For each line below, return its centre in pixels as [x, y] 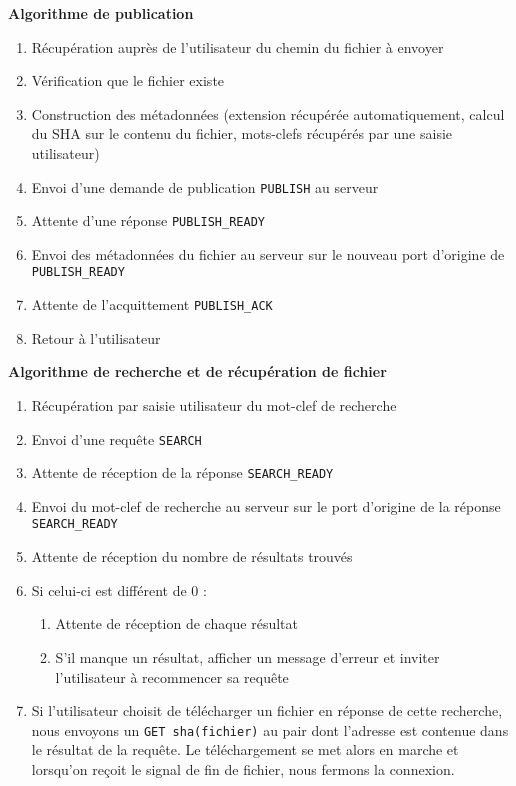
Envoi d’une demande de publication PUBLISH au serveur [205, 186]
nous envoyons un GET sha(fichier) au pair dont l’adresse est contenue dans [270, 729]
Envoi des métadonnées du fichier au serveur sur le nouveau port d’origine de [268, 253]
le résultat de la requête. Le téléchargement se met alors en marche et [245, 749]
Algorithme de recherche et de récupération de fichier [197, 371]
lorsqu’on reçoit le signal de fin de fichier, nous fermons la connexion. [243, 768]
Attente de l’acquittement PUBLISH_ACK [152, 304]
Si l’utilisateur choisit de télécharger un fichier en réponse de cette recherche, [267, 710]
